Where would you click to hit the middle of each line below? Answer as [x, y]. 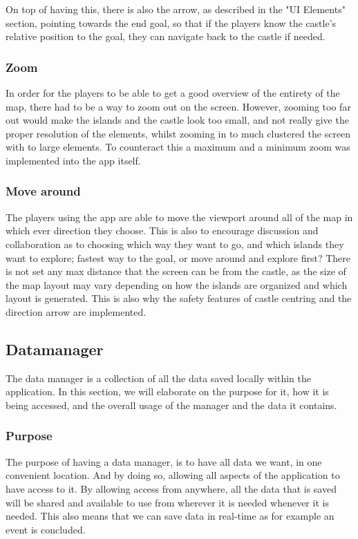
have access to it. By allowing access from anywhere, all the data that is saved [171, 488]
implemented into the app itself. [73, 160]
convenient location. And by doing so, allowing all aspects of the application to [173, 475]
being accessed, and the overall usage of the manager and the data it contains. [171, 405]
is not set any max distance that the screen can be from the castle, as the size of [176, 271]
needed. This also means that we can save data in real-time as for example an [170, 516]
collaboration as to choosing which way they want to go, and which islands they [175, 244]
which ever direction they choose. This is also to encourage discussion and [162, 230]
